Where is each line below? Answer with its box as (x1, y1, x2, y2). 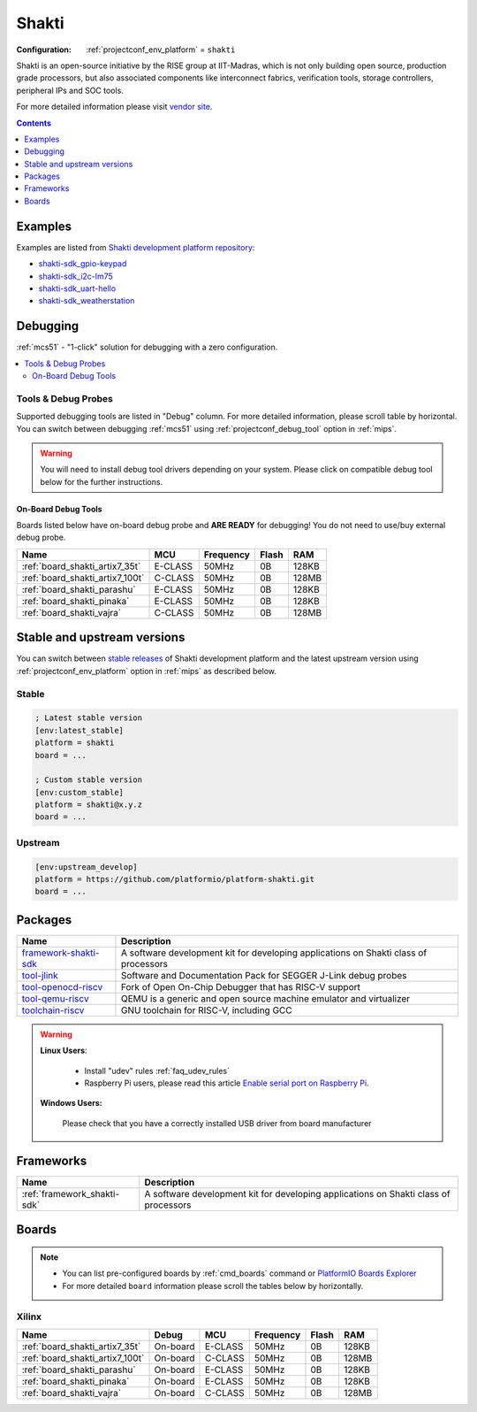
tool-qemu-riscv (21, 992, 89, 1004)
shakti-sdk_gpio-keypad (38, 258, 127, 269)
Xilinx (16, 1310, 42, 1323)
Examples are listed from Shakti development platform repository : (16, 242, 255, 252)
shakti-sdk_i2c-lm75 (38, 271, 114, 281)
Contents (16, 118, 52, 128)
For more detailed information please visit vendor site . (16, 102, 213, 112)
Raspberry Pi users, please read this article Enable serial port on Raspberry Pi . (84, 1078, 370, 1088)
